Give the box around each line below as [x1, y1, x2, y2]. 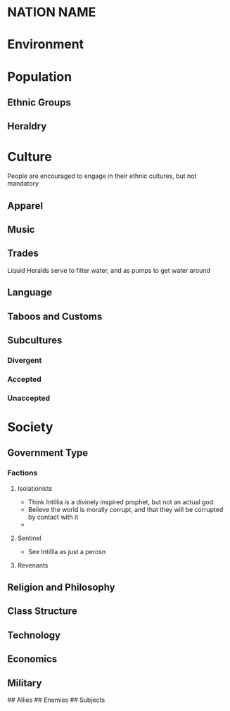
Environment [7, 37, 84, 53]
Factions [7, 468, 38, 478]
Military [7, 677, 42, 689]
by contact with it [27, 513, 79, 521]
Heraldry [7, 120, 47, 132]
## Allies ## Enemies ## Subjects [7, 696, 106, 704]
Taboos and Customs [7, 310, 103, 322]
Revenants [17, 561, 49, 570]
